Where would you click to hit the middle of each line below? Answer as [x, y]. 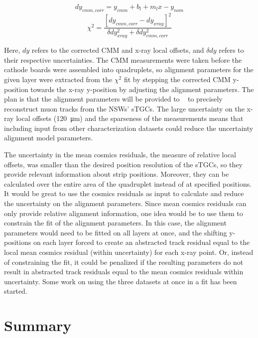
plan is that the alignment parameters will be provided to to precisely [113, 99]
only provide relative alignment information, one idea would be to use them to [124, 213]
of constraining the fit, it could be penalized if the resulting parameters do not [124, 262]
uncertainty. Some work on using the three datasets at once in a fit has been [121, 281]
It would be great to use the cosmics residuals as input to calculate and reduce [124, 193]
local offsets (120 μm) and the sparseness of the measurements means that [130, 118]
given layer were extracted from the [58, 79]
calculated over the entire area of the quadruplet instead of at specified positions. [128, 183]
